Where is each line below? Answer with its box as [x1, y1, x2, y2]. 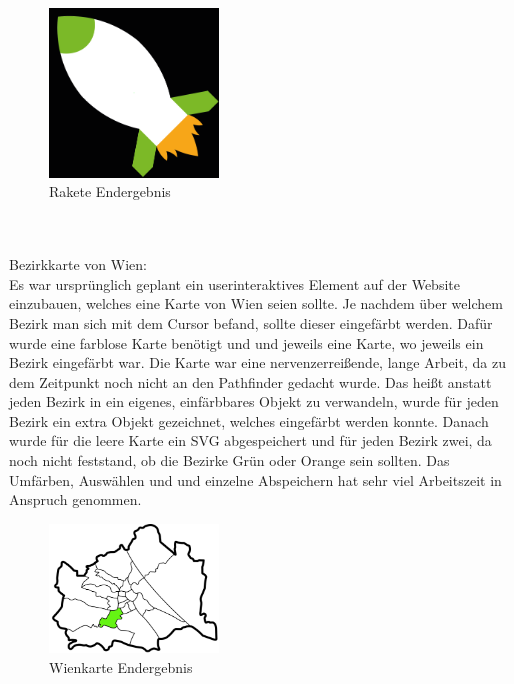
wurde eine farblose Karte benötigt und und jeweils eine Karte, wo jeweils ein [9, 332, 484, 353]
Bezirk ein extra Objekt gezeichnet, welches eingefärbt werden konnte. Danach [9, 410, 489, 431]
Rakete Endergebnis [49, 181, 171, 202]
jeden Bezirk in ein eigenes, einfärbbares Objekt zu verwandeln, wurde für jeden [9, 391, 499, 412]
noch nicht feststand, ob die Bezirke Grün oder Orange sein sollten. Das [9, 450, 450, 471]
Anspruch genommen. [9, 489, 142, 510]
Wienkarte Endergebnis [49, 656, 193, 677]
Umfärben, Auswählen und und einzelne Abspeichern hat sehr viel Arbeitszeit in [9, 469, 502, 490]
